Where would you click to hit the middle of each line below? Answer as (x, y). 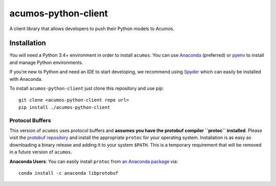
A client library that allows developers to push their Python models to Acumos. (92, 29)
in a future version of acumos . (41, 152)
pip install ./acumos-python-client (64, 107)
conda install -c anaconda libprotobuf (68, 173)
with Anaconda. (26, 79)
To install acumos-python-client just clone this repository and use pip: (87, 88)
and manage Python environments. (46, 62)
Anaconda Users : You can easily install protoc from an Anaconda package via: (94, 161)
